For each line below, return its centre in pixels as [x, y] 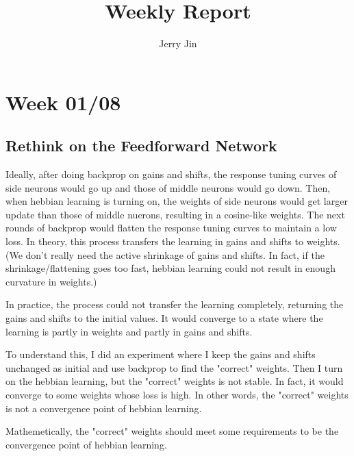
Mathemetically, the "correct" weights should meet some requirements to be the [172, 431]
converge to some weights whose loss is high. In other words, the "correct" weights [177, 395]
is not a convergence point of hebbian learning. [104, 408]
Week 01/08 [63, 102]
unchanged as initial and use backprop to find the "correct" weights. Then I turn [174, 367]
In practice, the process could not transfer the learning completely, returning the [175, 304]
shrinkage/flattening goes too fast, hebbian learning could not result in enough [170, 268]
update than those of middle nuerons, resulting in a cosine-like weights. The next [175, 214]
